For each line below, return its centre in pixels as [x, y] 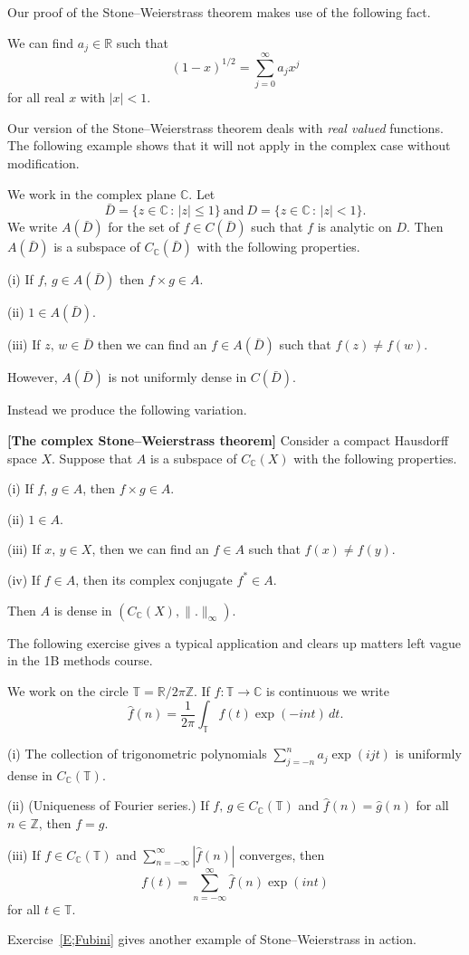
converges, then [282, 854]
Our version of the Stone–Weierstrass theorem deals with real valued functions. [225, 127]
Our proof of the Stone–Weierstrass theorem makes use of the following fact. [219, 12]
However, [33, 377]
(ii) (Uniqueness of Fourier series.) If [108, 805]
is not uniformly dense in [177, 377]
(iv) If [24, 579]
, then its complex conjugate [154, 579]
